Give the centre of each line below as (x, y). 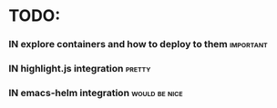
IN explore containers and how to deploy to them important (138, 44)
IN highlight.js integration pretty (80, 69)
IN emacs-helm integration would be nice (96, 93)
